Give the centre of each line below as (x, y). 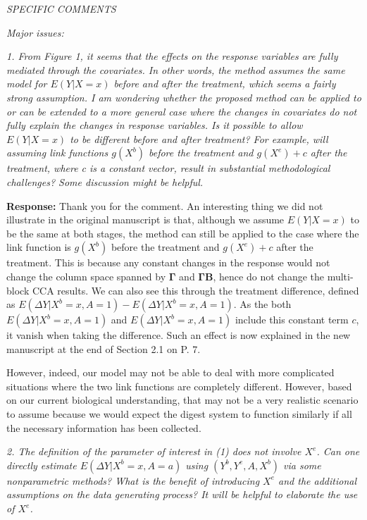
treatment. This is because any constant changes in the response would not (168, 262)
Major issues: (35, 32)
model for (27, 83)
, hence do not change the (269, 276)
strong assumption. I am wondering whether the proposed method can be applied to (184, 97)
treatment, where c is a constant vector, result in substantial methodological (168, 168)
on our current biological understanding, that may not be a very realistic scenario (182, 400)
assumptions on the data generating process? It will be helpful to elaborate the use (182, 494)
